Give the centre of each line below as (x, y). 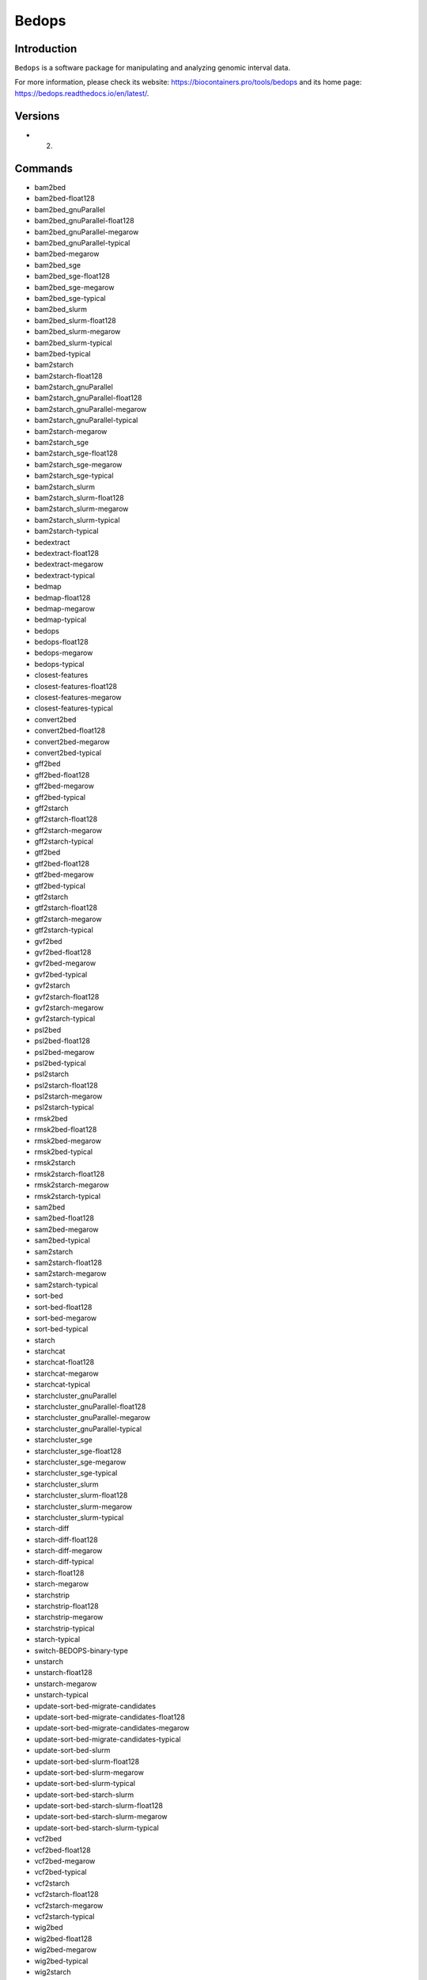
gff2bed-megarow (64, 786)
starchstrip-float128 (66, 1606)
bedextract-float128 (66, 553)
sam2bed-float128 (64, 1218)
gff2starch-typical (64, 841)
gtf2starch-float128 (66, 908)
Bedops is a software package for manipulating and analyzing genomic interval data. (153, 68)
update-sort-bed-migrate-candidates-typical (108, 1739)
